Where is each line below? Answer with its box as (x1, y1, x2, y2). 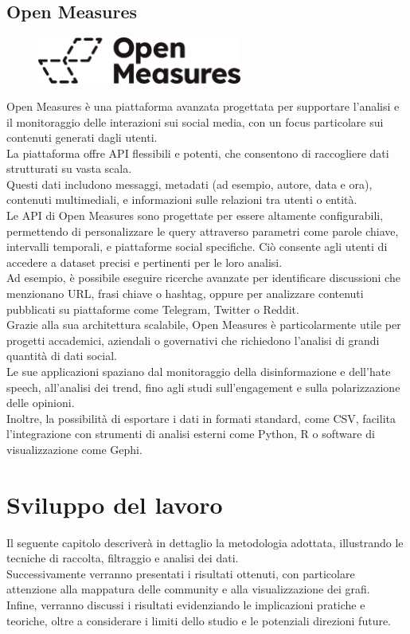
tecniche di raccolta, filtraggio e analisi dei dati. (6, 550, 239, 566)
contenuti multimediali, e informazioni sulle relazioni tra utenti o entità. (6, 191, 357, 208)
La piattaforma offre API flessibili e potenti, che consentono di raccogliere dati (6, 144, 389, 161)
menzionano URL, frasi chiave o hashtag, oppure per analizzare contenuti (6, 285, 364, 302)
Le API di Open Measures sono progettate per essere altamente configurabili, (6, 207, 384, 224)
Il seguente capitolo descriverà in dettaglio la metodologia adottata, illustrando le (6, 534, 404, 550)
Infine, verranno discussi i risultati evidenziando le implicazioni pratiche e (6, 597, 365, 613)
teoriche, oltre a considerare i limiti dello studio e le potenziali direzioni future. (6, 612, 392, 628)
